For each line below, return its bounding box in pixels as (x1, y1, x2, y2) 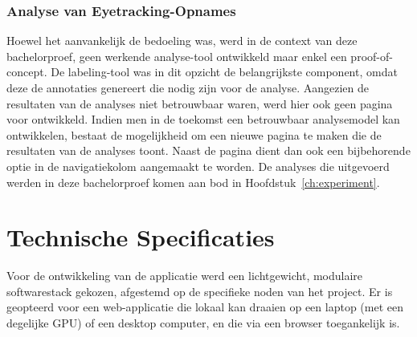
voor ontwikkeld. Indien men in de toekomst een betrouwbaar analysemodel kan (6, 111, 400, 128)
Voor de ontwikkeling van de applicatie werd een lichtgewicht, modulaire (6, 267, 363, 284)
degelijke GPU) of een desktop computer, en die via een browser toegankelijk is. (6, 315, 400, 331)
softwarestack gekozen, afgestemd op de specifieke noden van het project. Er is (6, 282, 393, 299)
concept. (6, 63, 47, 80)
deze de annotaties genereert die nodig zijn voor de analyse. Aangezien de (6, 79, 369, 95)
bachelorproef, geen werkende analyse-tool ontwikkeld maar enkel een (6, 47, 347, 64)
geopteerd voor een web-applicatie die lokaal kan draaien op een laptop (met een (6, 298, 403, 315)
